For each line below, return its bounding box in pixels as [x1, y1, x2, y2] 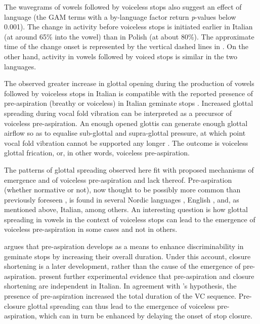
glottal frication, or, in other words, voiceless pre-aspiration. [4, 147, 190, 158]
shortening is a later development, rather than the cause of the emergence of [4, 261, 241, 271]
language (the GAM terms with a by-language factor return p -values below [4, 11, 236, 22]
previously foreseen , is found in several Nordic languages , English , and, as [4, 194, 239, 205]
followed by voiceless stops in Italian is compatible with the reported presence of [4, 88, 253, 98]
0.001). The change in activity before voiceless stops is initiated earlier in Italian [4, 21, 253, 32]
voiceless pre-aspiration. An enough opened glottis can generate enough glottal [4, 117, 248, 128]
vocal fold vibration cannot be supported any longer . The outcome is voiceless [4, 137, 248, 148]
